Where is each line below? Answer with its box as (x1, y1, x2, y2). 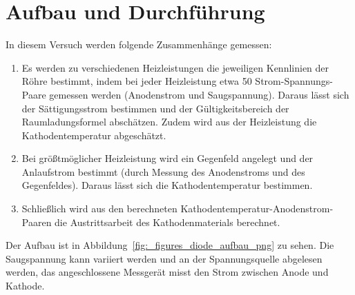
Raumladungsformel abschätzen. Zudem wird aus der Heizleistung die (21, 114, 317, 129)
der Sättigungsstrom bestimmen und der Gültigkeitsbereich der (21, 101, 289, 115)
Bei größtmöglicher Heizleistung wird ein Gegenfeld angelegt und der (21, 151, 314, 165)
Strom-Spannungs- (255, 74, 333, 88)
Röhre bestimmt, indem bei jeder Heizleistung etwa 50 (21, 74, 252, 88)
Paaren (21, 214, 52, 229)
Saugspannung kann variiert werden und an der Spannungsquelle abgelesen (6, 251, 323, 265)
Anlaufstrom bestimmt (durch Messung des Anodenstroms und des (21, 164, 305, 179)
